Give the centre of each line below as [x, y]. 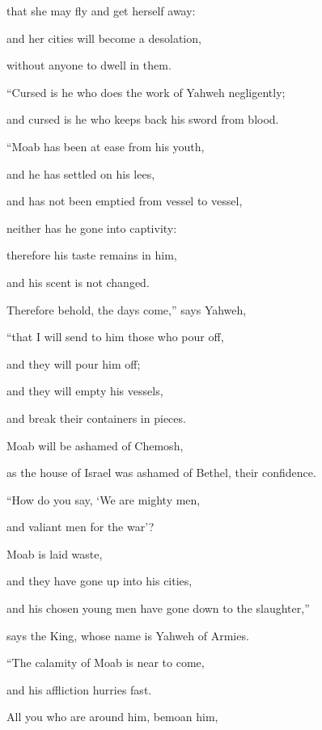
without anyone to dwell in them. [89, 65]
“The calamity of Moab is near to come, [106, 662]
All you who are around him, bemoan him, [112, 717]
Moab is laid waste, [55, 553]
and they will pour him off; [74, 363]
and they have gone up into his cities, [100, 581]
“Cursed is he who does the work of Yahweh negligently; [146, 92]
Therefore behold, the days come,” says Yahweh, [127, 309]
